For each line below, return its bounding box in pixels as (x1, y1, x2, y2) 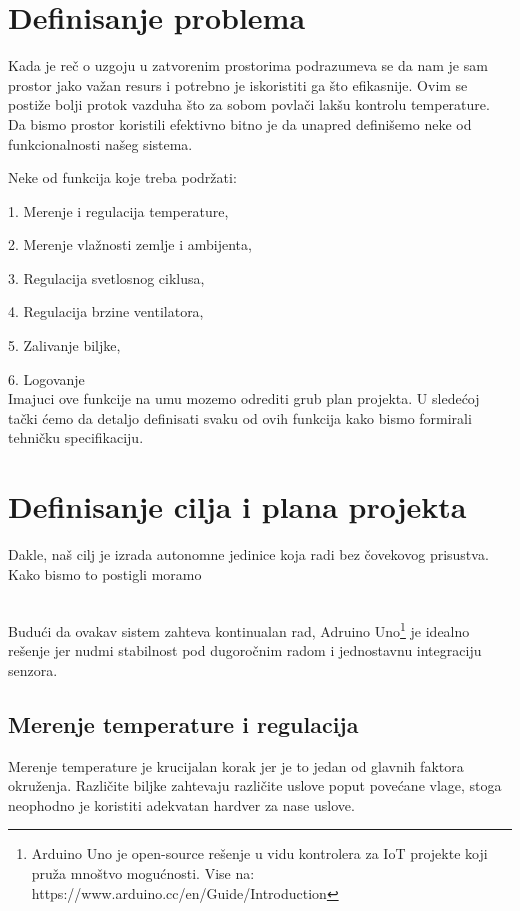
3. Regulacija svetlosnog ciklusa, (8, 267, 205, 288)
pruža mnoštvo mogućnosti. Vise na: (31, 862, 255, 883)
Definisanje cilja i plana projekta (8, 486, 467, 527)
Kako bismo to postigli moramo (8, 563, 202, 584)
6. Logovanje (8, 368, 85, 389)
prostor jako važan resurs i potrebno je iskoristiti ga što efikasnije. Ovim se (8, 74, 468, 95)
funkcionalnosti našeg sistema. (8, 133, 193, 154)
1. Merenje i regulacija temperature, (8, 200, 229, 221)
